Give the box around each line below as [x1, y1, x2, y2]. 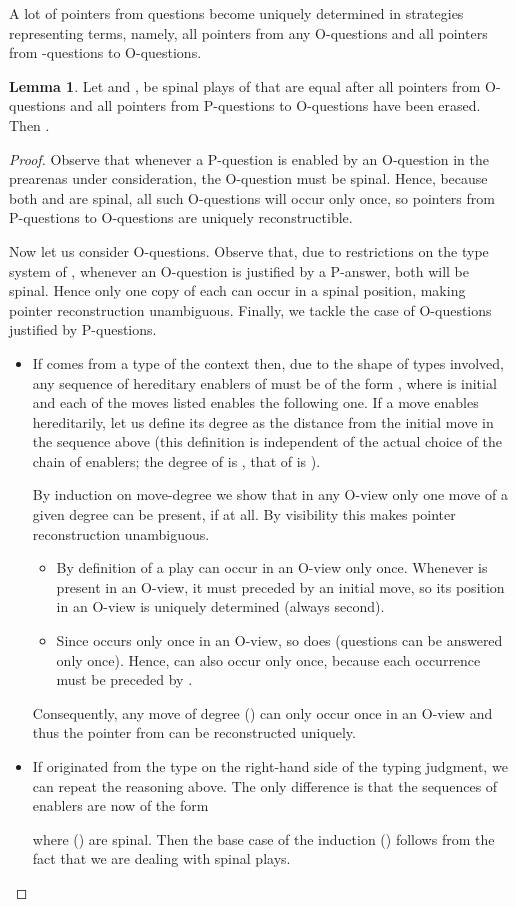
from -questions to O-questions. [9, 42, 202, 63]
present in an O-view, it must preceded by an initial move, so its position [56, 576, 505, 597]
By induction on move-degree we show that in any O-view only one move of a [32, 484, 508, 505]
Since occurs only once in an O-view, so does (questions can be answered [56, 630, 503, 651]
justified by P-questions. [9, 319, 157, 340]
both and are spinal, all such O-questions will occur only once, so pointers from [9, 187, 495, 208]
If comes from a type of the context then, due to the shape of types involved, [32, 352, 504, 373]
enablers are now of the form [32, 795, 209, 816]
